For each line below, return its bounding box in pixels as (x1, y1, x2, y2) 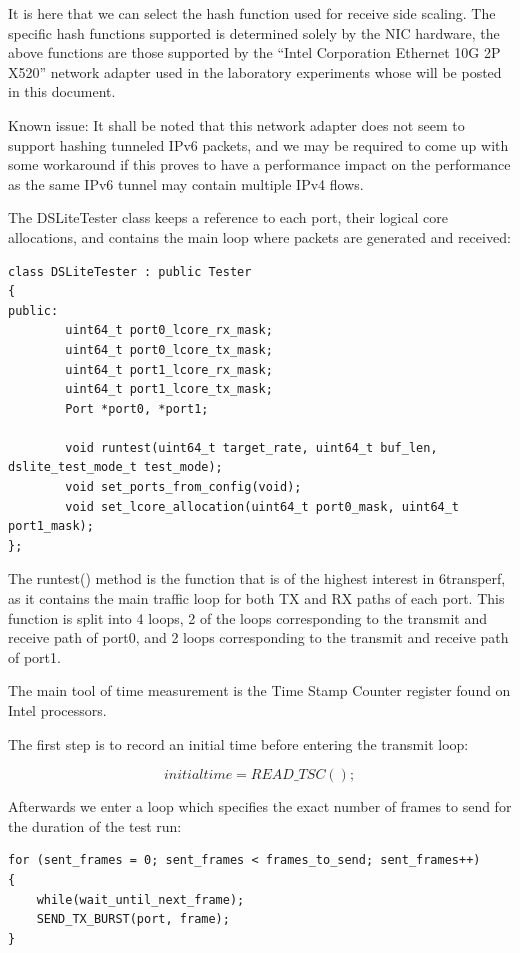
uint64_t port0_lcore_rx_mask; (65, 323, 273, 338)
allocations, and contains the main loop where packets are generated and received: (8, 226, 511, 247)
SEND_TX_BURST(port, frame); (36, 912, 230, 927)
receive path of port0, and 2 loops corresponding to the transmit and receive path (8, 627, 509, 648)
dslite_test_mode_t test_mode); (8, 460, 223, 475)
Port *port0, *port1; (65, 401, 209, 416)
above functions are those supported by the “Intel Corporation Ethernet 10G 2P (8, 42, 501, 63)
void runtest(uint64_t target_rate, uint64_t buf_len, (65, 440, 438, 455)
